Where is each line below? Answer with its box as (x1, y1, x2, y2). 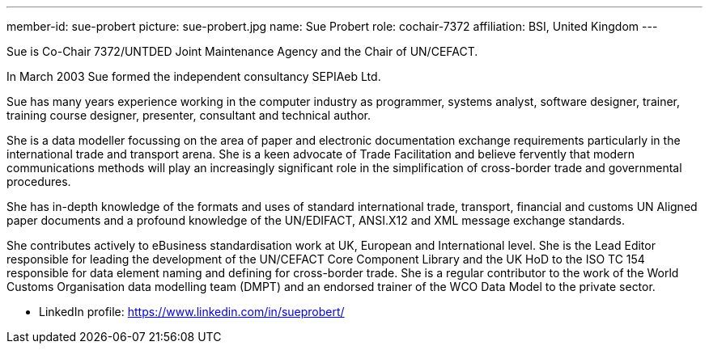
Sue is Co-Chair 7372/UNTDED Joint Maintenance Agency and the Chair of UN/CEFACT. (6, 44, 478, 58)
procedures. (6, 175, 71, 188)
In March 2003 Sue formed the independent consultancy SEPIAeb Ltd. (6, 70, 381, 83)
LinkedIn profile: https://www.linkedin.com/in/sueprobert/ (39, 305, 345, 318)
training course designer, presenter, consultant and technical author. (6, 108, 371, 122)
